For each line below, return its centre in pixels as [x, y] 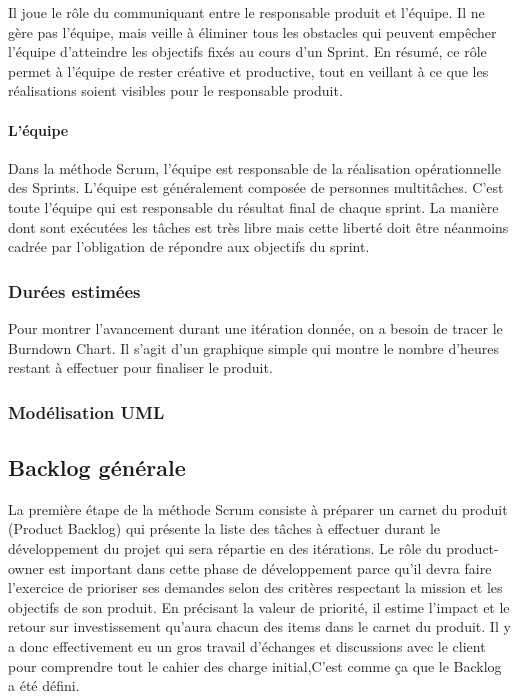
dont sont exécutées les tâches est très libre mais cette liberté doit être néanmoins [258, 226]
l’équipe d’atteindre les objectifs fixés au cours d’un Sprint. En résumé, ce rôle [247, 51]
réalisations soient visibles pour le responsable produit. [175, 90]
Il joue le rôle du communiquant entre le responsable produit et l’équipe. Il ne [246, 12]
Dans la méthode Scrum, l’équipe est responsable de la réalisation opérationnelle [255, 167]
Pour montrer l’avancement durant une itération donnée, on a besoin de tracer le [255, 327]
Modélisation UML [86, 411]
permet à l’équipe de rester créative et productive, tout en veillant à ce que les [248, 70]
